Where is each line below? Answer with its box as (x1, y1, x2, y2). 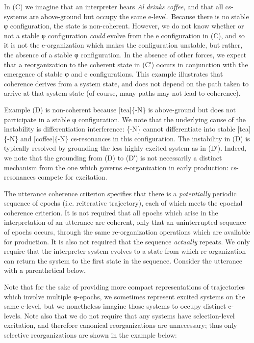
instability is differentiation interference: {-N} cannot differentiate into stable (4, 124, 235, 134)
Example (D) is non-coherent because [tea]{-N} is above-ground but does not (4, 104, 236, 114)
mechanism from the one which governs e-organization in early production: (4, 162, 229, 172)
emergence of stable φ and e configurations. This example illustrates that (4, 69, 223, 79)
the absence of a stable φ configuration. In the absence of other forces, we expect (4, 49, 247, 59)
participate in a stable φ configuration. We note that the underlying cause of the (4, 114, 246, 124)
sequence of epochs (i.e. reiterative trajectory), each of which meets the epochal (4, 198, 243, 208)
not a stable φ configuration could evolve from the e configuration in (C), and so (4, 30, 245, 40)
